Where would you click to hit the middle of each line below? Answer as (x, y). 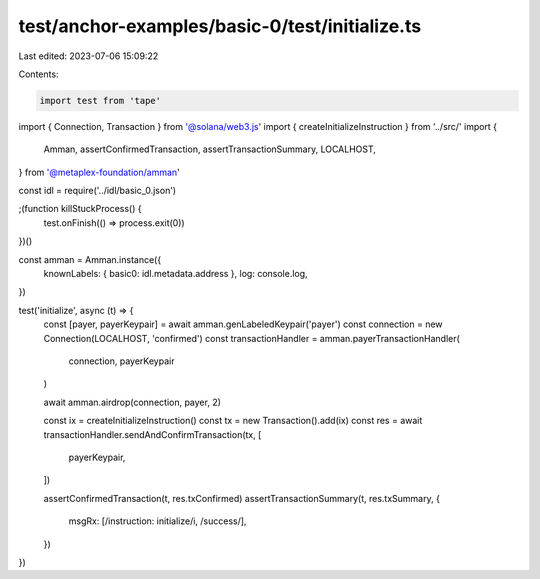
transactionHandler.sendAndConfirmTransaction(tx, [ (152, 434)
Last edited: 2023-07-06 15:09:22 (88, 56)
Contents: (38, 74)
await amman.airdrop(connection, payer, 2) (132, 402)
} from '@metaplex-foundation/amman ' (99, 172)
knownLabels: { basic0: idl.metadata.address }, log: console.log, (176, 274)
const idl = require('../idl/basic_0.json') (97, 191)
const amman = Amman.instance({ (90, 259)
